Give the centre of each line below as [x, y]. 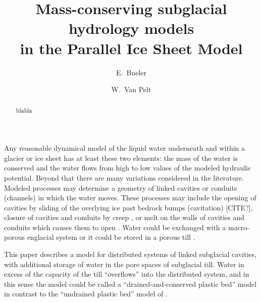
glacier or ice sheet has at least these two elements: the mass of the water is [121, 158]
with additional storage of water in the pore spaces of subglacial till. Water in [124, 264]
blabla [24, 111]
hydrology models [131, 28]
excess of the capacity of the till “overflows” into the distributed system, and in [127, 274]
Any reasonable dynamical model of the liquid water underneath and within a [125, 148]
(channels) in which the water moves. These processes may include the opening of [130, 198]
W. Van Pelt [131, 89]
